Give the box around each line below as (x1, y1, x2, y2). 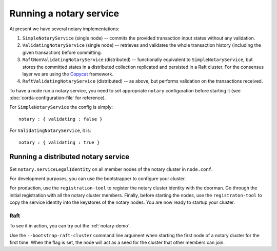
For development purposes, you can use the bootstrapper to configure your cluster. (9, 175, 186, 182)
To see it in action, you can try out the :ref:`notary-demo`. (9, 223, 131, 229)
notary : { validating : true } (18, 139, 100, 145)
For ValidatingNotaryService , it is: (9, 127, 91, 133)
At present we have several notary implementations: (9, 26, 120, 32)
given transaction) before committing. (22, 49, 102, 55)
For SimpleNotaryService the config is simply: (9, 104, 113, 110)
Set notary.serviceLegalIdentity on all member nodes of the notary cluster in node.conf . (9, 166, 213, 172)
